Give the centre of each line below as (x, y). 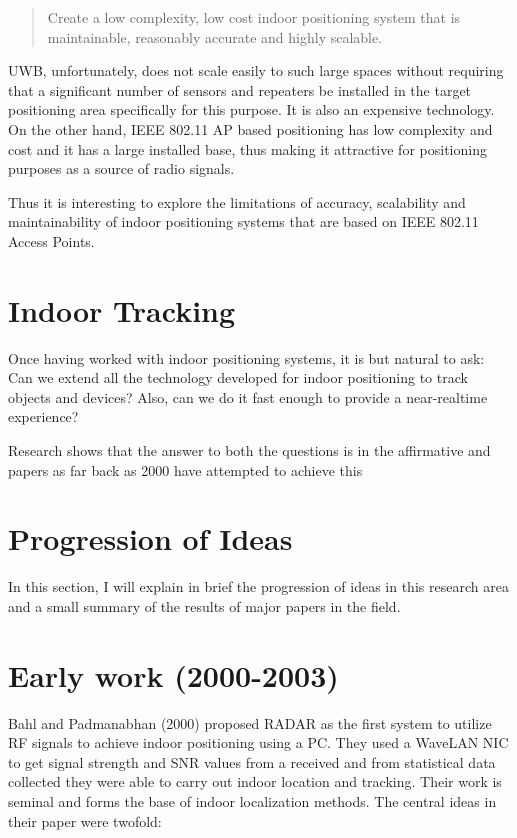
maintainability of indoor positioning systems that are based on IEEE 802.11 (243, 221)
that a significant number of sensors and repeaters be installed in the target (240, 89)
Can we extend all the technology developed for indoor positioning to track (238, 377)
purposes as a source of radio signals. (121, 168)
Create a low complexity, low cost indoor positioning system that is (254, 17)
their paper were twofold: (85, 820)
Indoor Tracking (122, 309)
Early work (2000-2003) (173, 674)
